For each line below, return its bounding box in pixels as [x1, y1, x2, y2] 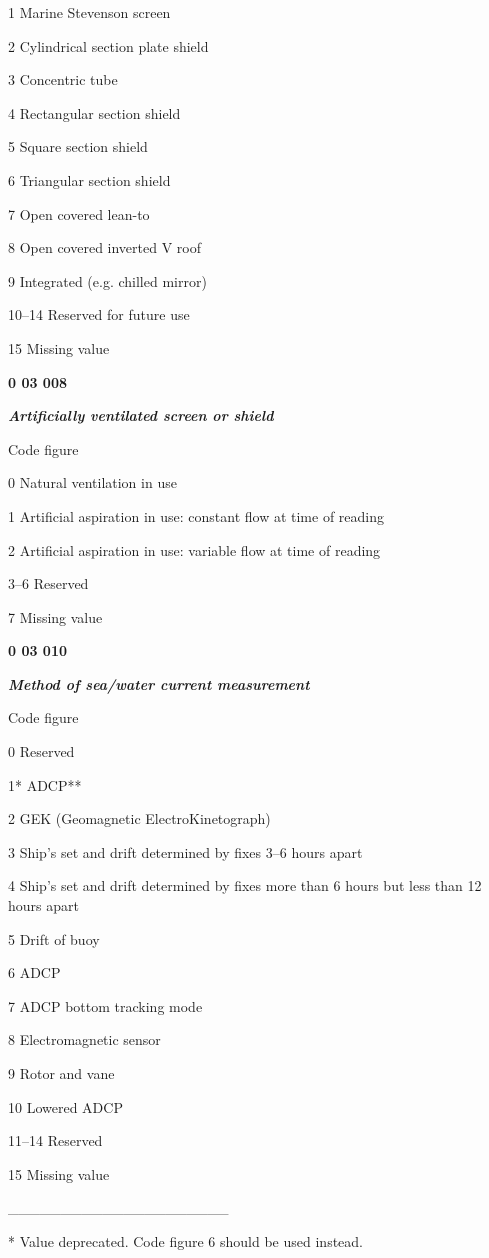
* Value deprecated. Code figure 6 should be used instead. [8, 1230, 363, 1251]
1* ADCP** [8, 774, 82, 795]
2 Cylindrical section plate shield [8, 35, 209, 56]
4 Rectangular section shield [8, 102, 181, 123]
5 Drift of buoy [8, 928, 100, 949]
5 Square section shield [8, 136, 148, 157]
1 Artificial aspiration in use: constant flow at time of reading [8, 505, 385, 526]
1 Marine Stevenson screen [8, 2, 171, 22]
